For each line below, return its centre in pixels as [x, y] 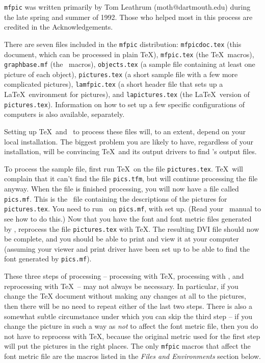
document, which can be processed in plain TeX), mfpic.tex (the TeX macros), [129, 54]
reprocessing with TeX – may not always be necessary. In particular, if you [121, 286]
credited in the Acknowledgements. [59, 27]
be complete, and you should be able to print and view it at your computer [122, 239]
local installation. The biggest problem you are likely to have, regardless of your [129, 141]
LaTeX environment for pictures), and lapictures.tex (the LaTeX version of [127, 94]
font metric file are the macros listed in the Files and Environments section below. [132, 356]
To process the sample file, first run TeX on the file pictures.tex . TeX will [124, 168]
